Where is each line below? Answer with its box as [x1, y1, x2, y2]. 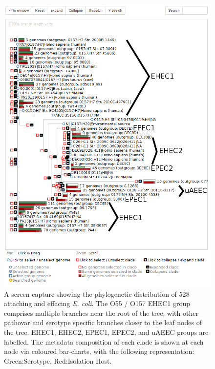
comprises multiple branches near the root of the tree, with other [4, 307, 198, 318]
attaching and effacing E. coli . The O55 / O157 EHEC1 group [4, 298, 191, 308]
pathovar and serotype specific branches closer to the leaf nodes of [4, 317, 202, 328]
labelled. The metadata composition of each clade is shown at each [4, 336, 204, 347]
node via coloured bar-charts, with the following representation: [4, 346, 194, 356]
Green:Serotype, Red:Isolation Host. [4, 355, 112, 366]
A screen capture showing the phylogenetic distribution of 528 [4, 288, 190, 299]
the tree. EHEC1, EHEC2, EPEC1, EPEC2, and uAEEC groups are [4, 327, 209, 337]
